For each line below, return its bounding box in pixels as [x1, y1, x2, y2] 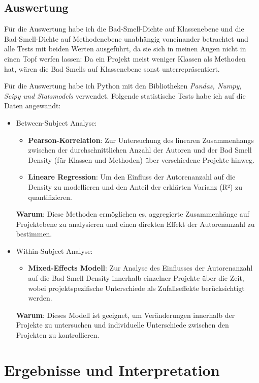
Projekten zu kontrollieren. [16, 330, 100, 340]
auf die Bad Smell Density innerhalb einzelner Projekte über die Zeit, [28, 273, 244, 283]
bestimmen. [16, 228, 52, 239]
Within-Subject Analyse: [16, 245, 93, 256]
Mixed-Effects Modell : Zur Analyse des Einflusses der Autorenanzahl [28, 262, 253, 273]
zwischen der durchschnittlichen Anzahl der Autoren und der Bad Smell [28, 144, 252, 155]
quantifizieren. [28, 191, 72, 202]
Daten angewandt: [4, 100, 61, 111]
